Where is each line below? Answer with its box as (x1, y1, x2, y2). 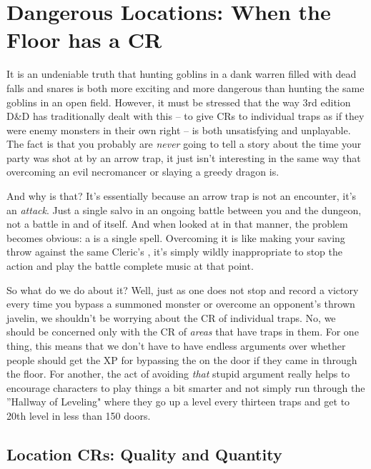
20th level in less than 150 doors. (6, 408, 151, 423)
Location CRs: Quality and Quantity (6, 443, 282, 465)
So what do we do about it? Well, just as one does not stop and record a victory (6, 282, 359, 297)
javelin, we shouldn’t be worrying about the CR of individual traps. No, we (6, 310, 336, 325)
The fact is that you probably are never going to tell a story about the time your (6, 136, 362, 151)
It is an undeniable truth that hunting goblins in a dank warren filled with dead (6, 66, 357, 81)
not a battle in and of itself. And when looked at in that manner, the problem (6, 216, 348, 231)
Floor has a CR (6, 25, 162, 54)
